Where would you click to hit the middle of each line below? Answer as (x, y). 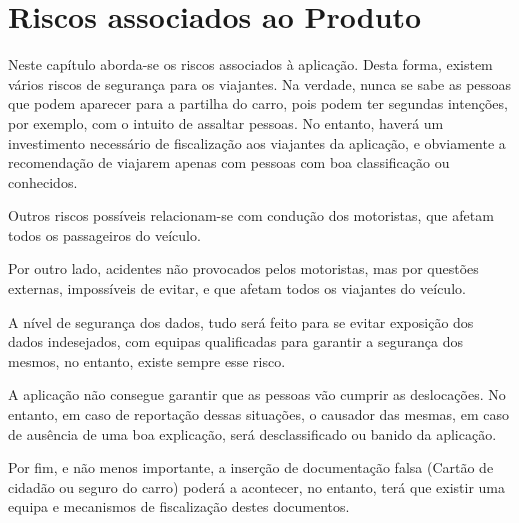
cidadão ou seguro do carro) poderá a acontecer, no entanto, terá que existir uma (257, 486)
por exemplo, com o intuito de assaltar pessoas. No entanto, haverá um (226, 122)
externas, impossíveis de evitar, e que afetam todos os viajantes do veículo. (237, 288)
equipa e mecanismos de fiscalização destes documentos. (179, 506)
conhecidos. (43, 181)
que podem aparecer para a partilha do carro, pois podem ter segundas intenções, (258, 103)
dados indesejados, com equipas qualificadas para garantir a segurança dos (235, 341)
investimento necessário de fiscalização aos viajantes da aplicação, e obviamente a (257, 142)
